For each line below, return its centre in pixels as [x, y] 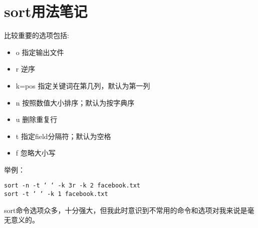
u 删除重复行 [37, 119]
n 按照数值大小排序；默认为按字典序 [75, 102]
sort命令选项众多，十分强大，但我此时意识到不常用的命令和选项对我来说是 [126, 210]
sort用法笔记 [46, 11]
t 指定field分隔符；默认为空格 [63, 136]
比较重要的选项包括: [37, 35]
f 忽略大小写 [36, 153]
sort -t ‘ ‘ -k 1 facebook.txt [56, 194]
